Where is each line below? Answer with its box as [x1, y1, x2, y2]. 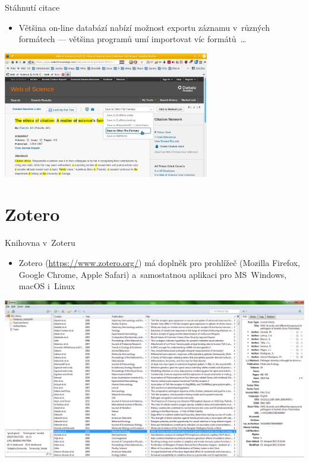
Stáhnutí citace [5, 1, 60, 13]
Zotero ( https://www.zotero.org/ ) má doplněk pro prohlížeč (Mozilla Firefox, [18, 256, 300, 268]
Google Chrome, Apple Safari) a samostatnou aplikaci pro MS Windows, [18, 268, 287, 280]
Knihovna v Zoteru [5, 236, 75, 249]
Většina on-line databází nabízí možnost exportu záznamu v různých [18, 21, 270, 33]
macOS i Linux [18, 280, 75, 292]
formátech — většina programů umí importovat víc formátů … [18, 33, 247, 45]
